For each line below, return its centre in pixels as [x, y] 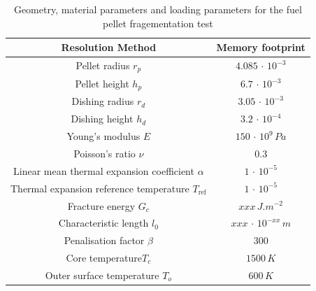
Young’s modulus [103, 136]
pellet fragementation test [158, 23]
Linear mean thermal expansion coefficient [104, 170]
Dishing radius [103, 101]
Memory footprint [261, 47]
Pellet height [102, 83]
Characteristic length [103, 223]
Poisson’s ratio [105, 153]
